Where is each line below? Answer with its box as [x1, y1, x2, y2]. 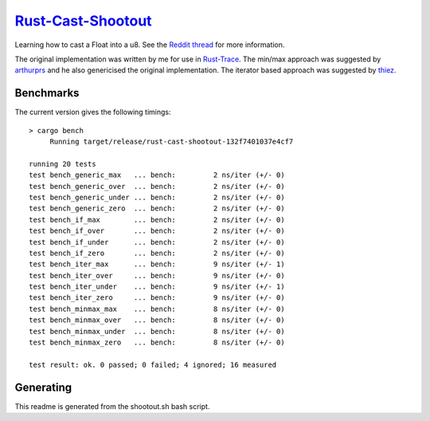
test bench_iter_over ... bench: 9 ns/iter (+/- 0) [29, 271, 286, 280]
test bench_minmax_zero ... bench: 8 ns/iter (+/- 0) [29, 338, 286, 347]
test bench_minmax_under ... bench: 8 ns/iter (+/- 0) [29, 327, 286, 336]
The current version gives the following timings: [14, 108, 171, 117]
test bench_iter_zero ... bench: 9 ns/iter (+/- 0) [29, 293, 286, 302]
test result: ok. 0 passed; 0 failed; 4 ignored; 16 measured [29, 360, 277, 369]
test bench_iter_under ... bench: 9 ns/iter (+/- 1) [29, 282, 286, 291]
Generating [14, 380, 72, 394]
